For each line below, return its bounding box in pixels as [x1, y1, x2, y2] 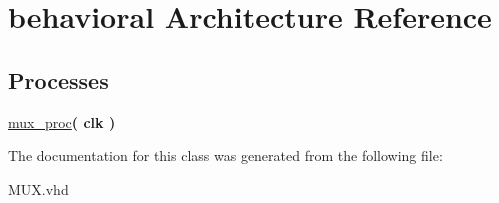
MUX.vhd [8, 178, 69, 199]
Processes [8, 64, 109, 95]
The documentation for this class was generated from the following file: [8, 145, 443, 166]
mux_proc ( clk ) [8, 111, 116, 132]
